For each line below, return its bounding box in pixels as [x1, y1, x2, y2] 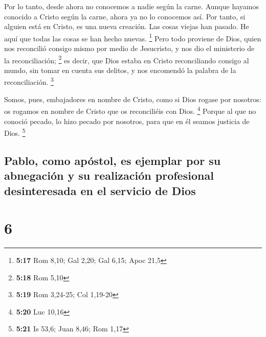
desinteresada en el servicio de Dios [4, 182, 196, 198]
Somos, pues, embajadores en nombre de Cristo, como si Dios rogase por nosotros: [4, 93, 261, 104]
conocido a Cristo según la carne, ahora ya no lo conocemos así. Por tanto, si [4, 11, 246, 21]
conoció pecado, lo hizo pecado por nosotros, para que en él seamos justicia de [4, 115, 250, 126]
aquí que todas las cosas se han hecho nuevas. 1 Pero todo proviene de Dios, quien [4, 31, 261, 43]
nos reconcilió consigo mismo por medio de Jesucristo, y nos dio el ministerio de [4, 43, 255, 54]
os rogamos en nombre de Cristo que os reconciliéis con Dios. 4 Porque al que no [4, 104, 256, 116]
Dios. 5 [4, 126, 26, 138]
